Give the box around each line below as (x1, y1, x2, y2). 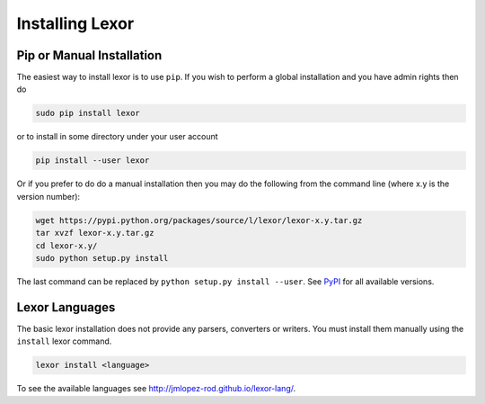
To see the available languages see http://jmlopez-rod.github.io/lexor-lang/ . (16, 383, 296, 394)
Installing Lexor (16, 13, 135, 33)
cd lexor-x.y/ (35, 240, 98, 251)
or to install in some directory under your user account (16, 131, 219, 142)
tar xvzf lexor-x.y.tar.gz (35, 228, 154, 238)
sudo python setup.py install (35, 253, 169, 263)
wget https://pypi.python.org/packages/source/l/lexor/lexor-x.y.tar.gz (35, 215, 363, 225)
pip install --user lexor (35, 156, 150, 166)
